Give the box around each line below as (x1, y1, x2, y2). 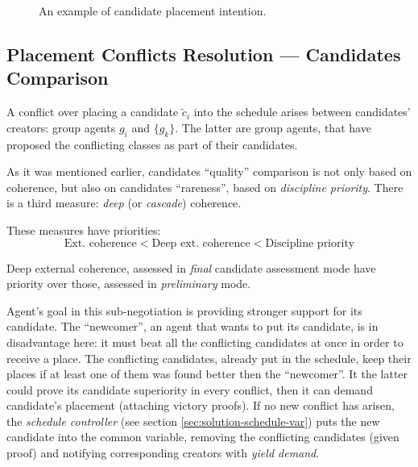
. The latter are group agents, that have (175, 119, 371, 136)
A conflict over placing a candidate (6, 103, 179, 120)
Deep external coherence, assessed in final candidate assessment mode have (6, 259, 376, 276)
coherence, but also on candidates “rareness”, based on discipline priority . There (6, 178, 404, 195)
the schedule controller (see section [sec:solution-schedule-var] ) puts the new (6, 412, 380, 429)
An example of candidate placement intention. (39, 2, 267, 19)
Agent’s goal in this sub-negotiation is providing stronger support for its (6, 302, 362, 319)
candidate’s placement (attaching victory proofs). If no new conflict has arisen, (6, 397, 395, 414)
